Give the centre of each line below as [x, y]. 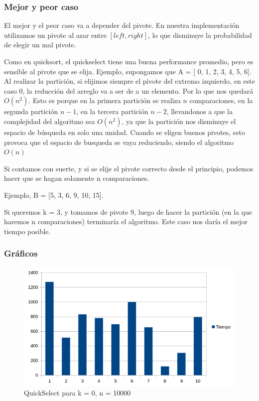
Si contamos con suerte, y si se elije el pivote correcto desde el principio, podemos [129, 168]
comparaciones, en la [221, 100]
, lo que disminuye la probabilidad [200, 35]
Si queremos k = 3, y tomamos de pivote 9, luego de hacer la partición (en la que [128, 211]
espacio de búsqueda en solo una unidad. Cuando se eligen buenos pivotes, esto [125, 132]
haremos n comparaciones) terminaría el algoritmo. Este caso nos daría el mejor [126, 221]
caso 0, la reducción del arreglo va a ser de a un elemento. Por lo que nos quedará [129, 90]
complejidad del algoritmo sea [50, 121]
